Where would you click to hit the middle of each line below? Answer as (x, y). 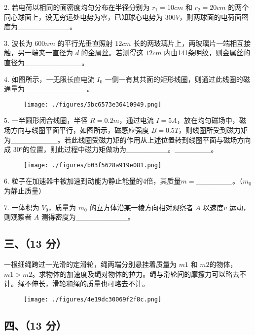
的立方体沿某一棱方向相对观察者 (141, 207)
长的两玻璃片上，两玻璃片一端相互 (189, 43)
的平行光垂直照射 (85, 43)
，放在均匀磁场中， (208, 120)
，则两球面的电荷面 (210, 17)
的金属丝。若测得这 (112, 53)
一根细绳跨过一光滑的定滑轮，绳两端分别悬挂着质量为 (90, 264)
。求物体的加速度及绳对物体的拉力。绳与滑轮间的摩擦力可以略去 (136, 274)
